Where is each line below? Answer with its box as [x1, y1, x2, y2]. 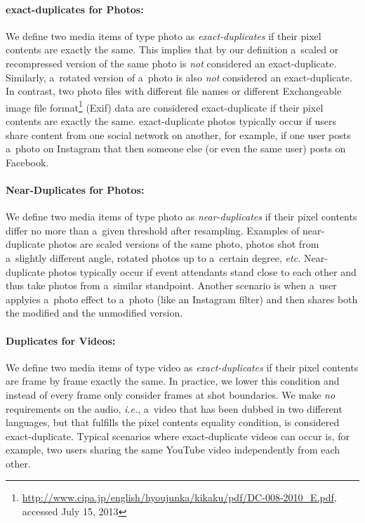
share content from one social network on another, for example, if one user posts [6, 127, 351, 142]
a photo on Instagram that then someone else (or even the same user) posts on [6, 141, 346, 156]
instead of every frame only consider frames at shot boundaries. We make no [6, 387, 336, 402]
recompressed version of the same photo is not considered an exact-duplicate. [6, 55, 337, 70]
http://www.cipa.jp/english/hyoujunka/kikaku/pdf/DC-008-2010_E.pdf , [22, 490, 337, 505]
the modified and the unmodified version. [6, 305, 183, 320]
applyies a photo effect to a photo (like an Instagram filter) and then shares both [6, 291, 358, 306]
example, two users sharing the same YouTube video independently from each [6, 442, 340, 457]
